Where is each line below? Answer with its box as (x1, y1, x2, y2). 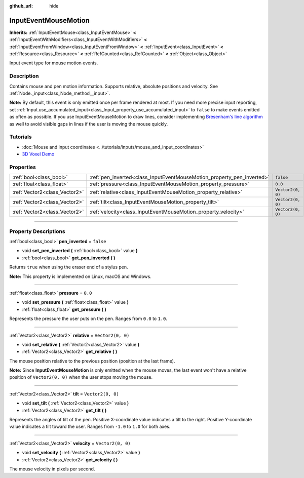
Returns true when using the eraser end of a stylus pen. (9, 264, 129, 270)
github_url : (9, 3, 33, 9)
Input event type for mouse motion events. (9, 60, 98, 66)
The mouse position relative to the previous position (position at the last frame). (9, 357, 175, 364)
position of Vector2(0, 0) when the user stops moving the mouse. (9, 374, 153, 380)
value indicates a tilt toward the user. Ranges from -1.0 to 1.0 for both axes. (9, 423, 171, 430)
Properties (9, 164, 36, 171)
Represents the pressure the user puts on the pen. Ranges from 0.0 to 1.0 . (9, 315, 167, 322)
